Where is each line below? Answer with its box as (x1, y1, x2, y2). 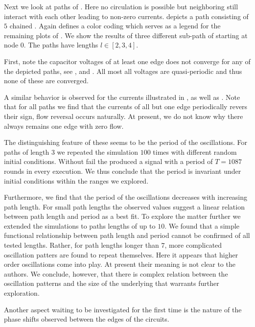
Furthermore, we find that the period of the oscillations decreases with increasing (4, 192, 248, 202)
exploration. (4, 288, 40, 298)
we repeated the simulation (57, 146, 138, 157)
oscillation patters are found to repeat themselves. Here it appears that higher (4, 249, 238, 259)
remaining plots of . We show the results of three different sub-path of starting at (4, 30, 248, 40)
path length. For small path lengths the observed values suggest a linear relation (4, 201, 245, 211)
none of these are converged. (4, 75, 89, 86)
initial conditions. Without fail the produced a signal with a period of (4, 156, 213, 166)
